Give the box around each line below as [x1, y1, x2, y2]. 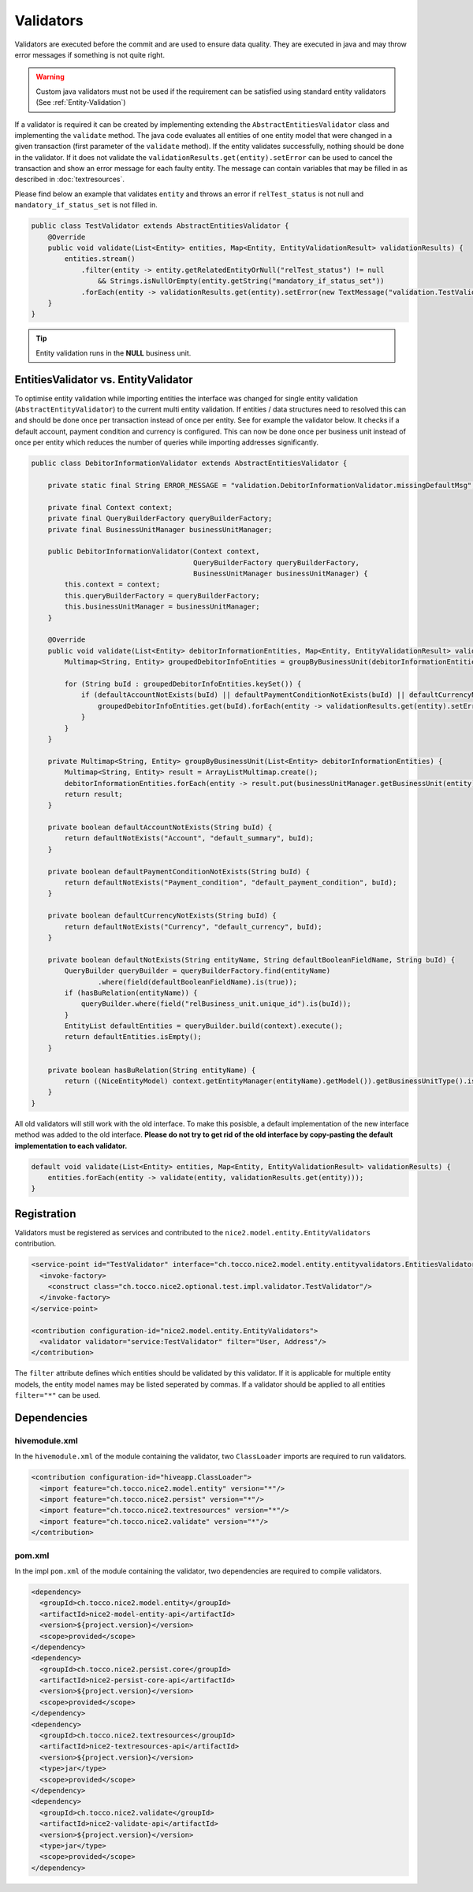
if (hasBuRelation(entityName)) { [64, 988, 198, 997]
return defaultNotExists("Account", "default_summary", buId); [64, 834, 315, 843]
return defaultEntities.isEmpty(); [64, 1033, 203, 1041]
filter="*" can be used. [14, 1391, 101, 1400]
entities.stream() [64, 255, 136, 263]
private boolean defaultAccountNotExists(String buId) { [47, 823, 273, 832]
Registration [14, 1207, 76, 1220]
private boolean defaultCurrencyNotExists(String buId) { [47, 911, 277, 920]
